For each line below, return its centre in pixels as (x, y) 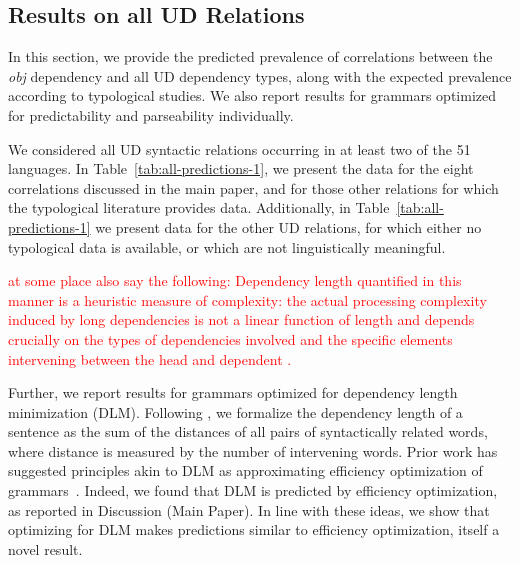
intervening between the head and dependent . (150, 358)
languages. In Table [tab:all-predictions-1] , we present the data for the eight (241, 168)
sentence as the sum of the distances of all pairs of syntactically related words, (248, 431)
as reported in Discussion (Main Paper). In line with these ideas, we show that (249, 509)
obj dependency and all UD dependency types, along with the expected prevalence (260, 75)
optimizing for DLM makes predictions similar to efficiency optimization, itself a (254, 529)
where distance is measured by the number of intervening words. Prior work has (253, 450)
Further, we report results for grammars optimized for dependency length (233, 392)
